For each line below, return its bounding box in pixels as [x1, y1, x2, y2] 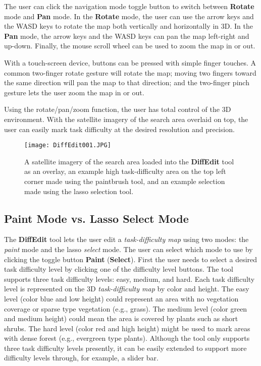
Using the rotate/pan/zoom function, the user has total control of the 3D [4, 104, 231, 114]
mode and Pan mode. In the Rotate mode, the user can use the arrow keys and [4, 11, 254, 21]
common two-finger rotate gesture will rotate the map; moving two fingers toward [4, 67, 256, 78]
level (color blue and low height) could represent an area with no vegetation [4, 293, 239, 303]
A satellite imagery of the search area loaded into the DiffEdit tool [24, 156, 234, 166]
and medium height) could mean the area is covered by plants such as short [4, 313, 238, 324]
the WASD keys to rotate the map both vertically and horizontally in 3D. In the [4, 21, 253, 31]
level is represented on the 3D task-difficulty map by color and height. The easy [4, 283, 249, 294]
